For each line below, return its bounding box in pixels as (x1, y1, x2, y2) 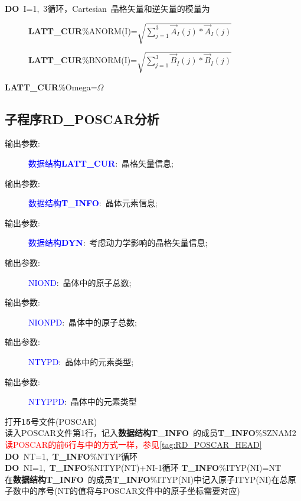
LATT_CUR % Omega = (5, 80, 97, 93)
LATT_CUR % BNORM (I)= (28, 54, 138, 66)
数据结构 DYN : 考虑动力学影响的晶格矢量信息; (28, 236, 208, 249)
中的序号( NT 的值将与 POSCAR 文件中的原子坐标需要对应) (21, 484, 240, 497)
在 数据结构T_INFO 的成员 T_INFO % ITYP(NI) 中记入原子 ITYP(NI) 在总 (5, 473, 288, 485)
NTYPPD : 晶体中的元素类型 (28, 395, 137, 408)
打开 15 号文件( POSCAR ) (5, 415, 97, 427)
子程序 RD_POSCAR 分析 (5, 109, 159, 128)
